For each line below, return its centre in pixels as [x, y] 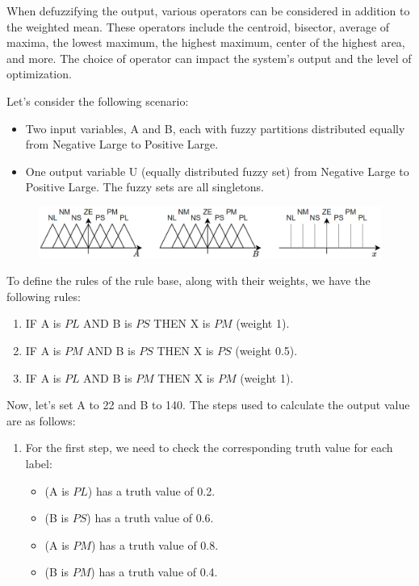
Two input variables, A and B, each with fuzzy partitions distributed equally [215, 128]
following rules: [44, 296]
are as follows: [41, 420]
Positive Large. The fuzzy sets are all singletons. [145, 187]
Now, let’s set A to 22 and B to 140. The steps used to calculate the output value [208, 405]
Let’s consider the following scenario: [98, 100]
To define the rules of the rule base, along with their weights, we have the [189, 280]
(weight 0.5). [266, 351]
